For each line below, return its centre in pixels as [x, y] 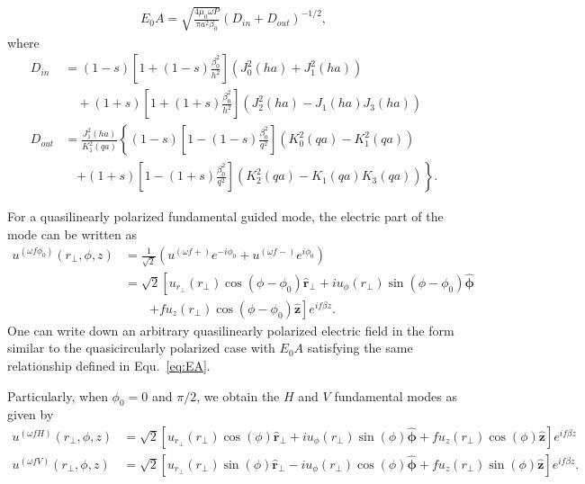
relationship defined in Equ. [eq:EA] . [109, 365]
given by [31, 414]
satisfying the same [360, 348]
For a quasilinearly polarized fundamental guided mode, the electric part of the [225, 216]
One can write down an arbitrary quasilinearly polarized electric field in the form [231, 330]
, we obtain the [238, 395]
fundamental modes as [396, 395]
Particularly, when [58, 395]
